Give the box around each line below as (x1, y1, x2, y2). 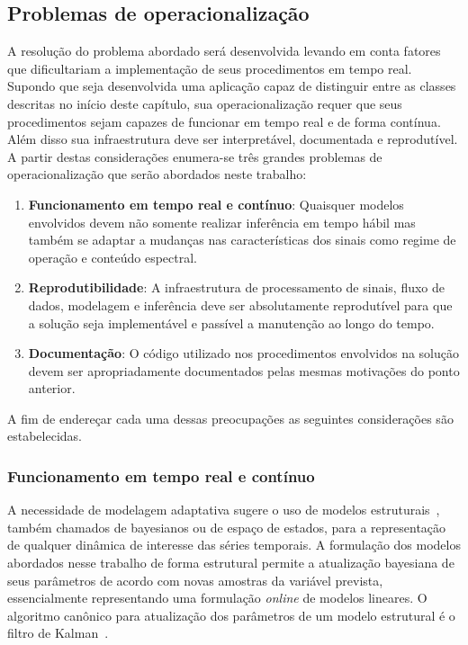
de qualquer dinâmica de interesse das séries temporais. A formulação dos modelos (7, 535, 461, 554)
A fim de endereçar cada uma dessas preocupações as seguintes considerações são (7, 408, 454, 427)
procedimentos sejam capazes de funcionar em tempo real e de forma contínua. (7, 112, 441, 130)
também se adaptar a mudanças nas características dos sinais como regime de (28, 230, 456, 249)
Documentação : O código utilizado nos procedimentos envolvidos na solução (28, 344, 460, 363)
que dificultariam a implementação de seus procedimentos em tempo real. (7, 58, 412, 77)
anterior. (28, 379, 76, 398)
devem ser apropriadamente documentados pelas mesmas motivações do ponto (28, 361, 460, 380)
